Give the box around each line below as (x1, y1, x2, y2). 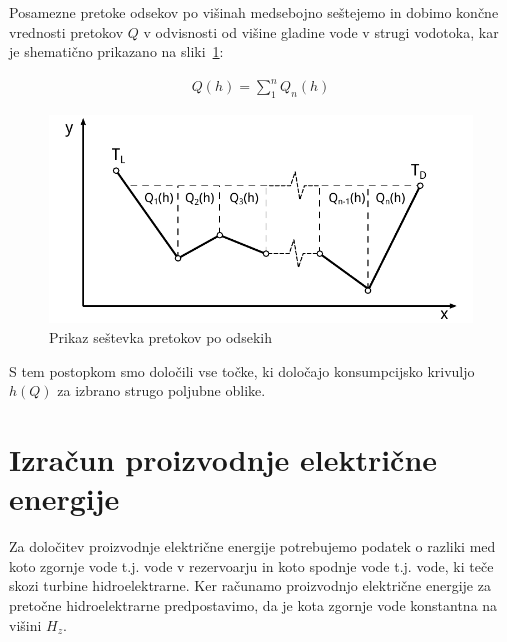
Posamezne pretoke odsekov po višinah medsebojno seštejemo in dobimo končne (9, 2, 499, 22)
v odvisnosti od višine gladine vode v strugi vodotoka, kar (143, 21, 499, 42)
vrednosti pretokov (9, 21, 124, 42)
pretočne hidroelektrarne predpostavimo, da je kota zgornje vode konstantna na (9, 594, 498, 615)
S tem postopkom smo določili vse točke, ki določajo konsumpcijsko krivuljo (9, 360, 475, 381)
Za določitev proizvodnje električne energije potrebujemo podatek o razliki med (9, 536, 496, 557)
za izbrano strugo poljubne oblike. (57, 380, 266, 401)
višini (9, 614, 42, 635)
